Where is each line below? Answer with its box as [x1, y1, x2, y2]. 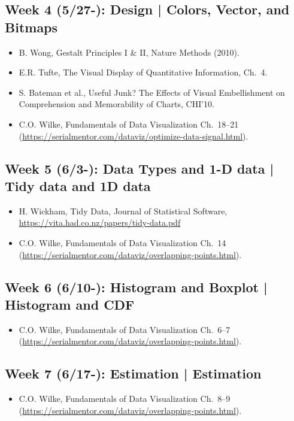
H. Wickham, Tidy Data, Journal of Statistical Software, [19, 204, 228, 217]
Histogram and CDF [5, 295, 135, 313]
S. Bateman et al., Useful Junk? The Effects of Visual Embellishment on [19, 86, 285, 98]
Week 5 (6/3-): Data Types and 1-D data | [5, 159, 274, 177]
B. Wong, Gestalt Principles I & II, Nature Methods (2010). [19, 46, 240, 58]
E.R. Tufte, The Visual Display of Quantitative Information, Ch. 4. [19, 66, 268, 78]
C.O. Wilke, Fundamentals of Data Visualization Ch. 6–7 [19, 323, 231, 335]
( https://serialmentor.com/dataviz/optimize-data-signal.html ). [19, 129, 248, 142]
